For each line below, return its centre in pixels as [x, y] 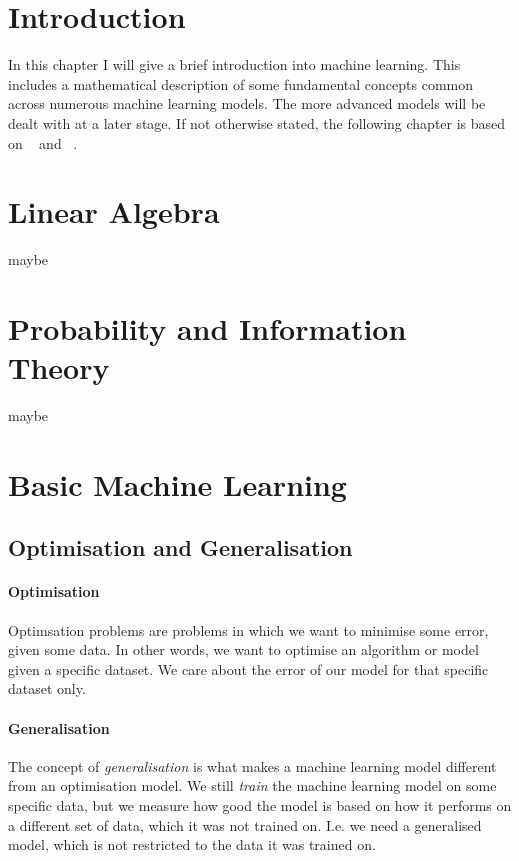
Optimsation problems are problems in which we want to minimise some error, [248, 629]
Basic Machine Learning [177, 483]
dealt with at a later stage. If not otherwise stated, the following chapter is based [257, 122]
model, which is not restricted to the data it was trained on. [192, 844]
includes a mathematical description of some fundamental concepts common [241, 83]
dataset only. [47, 688]
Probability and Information [207, 328]
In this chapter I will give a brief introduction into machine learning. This [234, 64]
